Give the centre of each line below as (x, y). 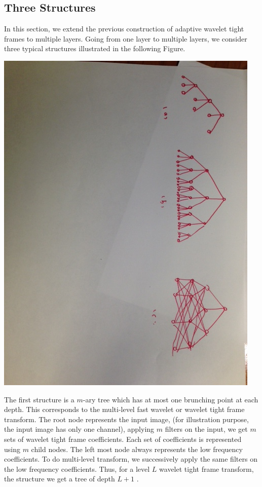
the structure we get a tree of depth (60, 479)
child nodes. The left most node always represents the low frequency (137, 449)
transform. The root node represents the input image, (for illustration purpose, (126, 419)
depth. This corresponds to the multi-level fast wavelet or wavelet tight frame (124, 409)
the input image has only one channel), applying (79, 429)
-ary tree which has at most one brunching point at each (171, 399)
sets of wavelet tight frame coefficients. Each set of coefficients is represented (123, 439)
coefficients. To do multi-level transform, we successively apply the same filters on (131, 459)
